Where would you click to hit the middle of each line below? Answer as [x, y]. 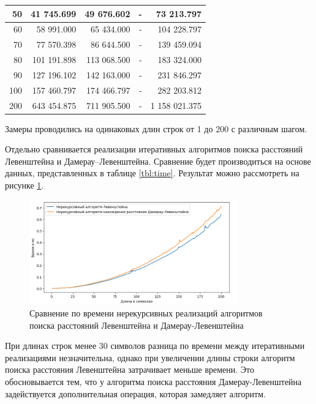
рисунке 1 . [24, 185]
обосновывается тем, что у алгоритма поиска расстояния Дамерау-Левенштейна [153, 381]
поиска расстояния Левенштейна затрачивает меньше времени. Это [130, 369]
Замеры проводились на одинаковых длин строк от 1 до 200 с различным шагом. [156, 128]
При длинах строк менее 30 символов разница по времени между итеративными [155, 346]
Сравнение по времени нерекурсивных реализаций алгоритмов [146, 312]
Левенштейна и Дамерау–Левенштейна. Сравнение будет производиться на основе [158, 161]
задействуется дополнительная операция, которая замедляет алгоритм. [135, 393]
